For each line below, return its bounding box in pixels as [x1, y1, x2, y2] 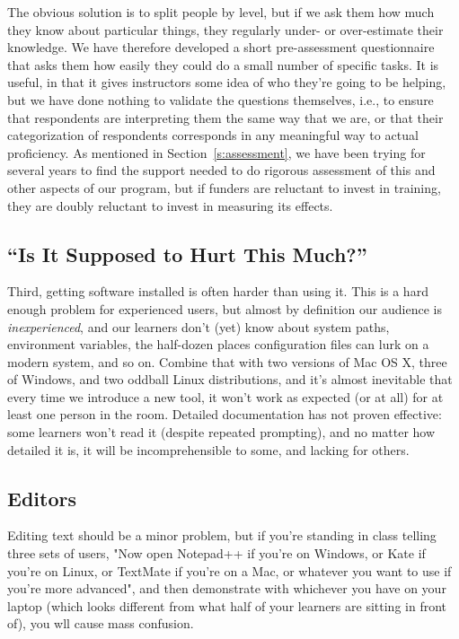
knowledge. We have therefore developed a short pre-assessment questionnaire [7, 38, 435, 57]
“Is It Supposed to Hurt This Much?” [7, 240, 367, 267]
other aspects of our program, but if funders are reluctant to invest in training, [7, 178, 441, 197]
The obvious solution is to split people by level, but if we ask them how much [7, 3, 435, 21]
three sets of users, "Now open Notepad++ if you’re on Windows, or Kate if [7, 544, 426, 563]
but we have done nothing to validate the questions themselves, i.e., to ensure [7, 90, 434, 109]
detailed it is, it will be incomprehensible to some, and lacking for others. [7, 440, 410, 459]
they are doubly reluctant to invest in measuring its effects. [7, 196, 333, 214]
